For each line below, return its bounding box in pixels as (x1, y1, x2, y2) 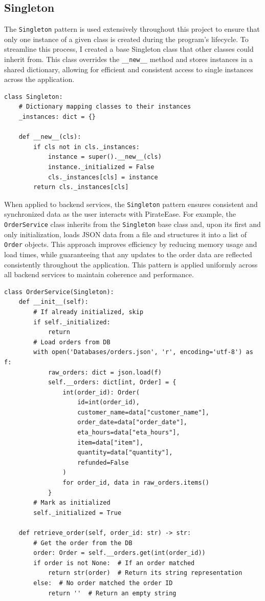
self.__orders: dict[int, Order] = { (48, 379, 176, 386)
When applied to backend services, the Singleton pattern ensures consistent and (4, 198, 258, 209)
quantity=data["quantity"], (77, 449, 173, 457)
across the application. (4, 74, 75, 85)
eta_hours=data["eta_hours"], (77, 429, 180, 437)
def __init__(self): (18, 298, 89, 306)
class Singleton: (4, 93, 63, 100)
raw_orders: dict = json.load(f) (48, 368, 162, 376)
